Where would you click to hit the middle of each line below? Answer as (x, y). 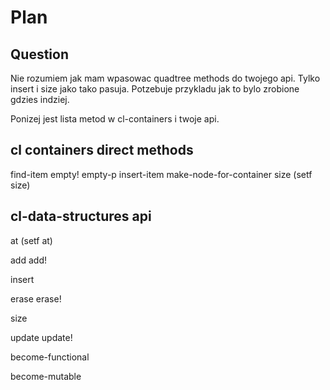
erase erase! (36, 298)
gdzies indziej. (40, 99)
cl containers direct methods (102, 150)
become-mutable (46, 376)
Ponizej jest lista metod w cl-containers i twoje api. (115, 119)
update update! (41, 337)
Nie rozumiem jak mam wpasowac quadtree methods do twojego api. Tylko (165, 78)
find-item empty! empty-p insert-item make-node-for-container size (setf (161, 174)
